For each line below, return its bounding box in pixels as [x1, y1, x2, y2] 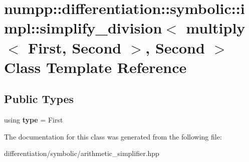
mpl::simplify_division [4, 17, 162, 38]
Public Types [4, 91, 74, 106]
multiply [186, 17, 245, 38]
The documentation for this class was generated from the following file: [4, 131, 222, 141]
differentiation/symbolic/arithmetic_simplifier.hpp [4, 148, 159, 158]
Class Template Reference [4, 56, 187, 77]
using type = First [4, 114, 63, 125]
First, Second [28, 37, 122, 57]
